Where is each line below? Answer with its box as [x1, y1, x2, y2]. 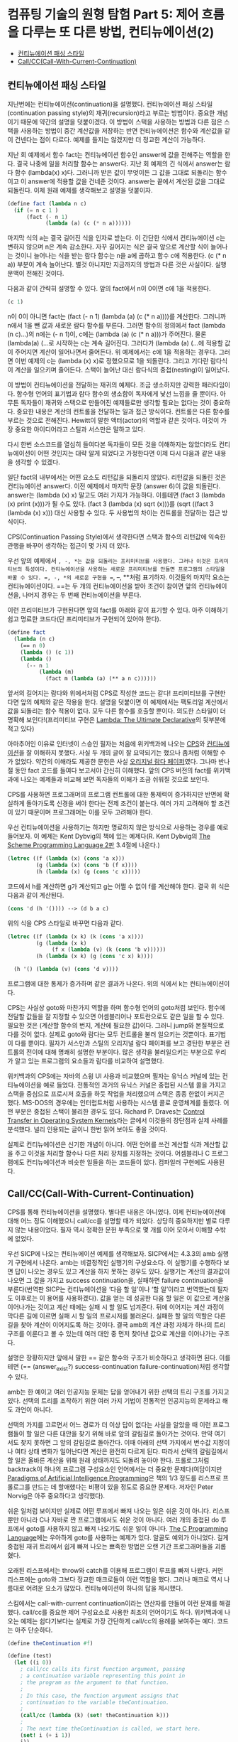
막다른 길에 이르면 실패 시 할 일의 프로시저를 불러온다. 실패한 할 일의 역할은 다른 [7, 1311, 227, 1320]
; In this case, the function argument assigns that [20, 1692, 179, 1699]
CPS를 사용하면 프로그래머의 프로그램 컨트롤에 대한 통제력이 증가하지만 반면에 [7, 790, 222, 799]
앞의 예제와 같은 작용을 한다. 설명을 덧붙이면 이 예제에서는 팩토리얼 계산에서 [20, 698, 229, 706]
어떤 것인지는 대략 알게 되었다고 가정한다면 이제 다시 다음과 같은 [38, 449, 214, 458]
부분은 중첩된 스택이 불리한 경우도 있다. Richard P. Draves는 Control [14, 1107, 205, 1116]
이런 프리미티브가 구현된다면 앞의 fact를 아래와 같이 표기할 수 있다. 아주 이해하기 [7, 606, 228, 615]
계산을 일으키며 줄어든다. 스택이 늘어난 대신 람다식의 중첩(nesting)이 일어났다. [14, 365, 230, 374]
